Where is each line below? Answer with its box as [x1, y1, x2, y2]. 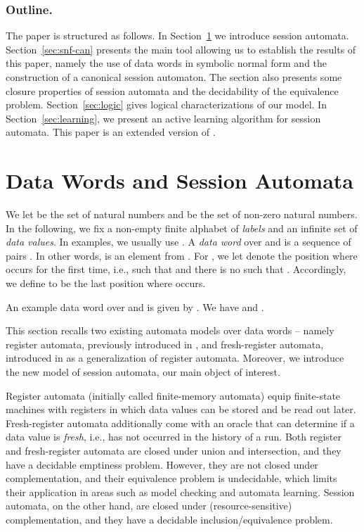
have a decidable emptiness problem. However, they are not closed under [6, 457, 318, 471]
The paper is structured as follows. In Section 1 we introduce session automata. [6, 28, 349, 43]
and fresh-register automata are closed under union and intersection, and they [6, 443, 342, 457]
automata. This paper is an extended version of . [6, 125, 216, 139]
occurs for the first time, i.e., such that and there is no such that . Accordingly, [6, 262, 346, 277]
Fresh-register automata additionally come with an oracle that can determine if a [6, 415, 355, 430]
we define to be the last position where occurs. [6, 276, 206, 291]
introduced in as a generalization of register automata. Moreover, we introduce [6, 350, 344, 365]
